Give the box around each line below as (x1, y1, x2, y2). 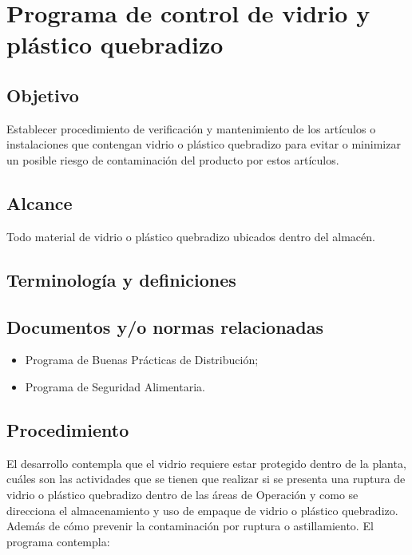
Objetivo (6, 82, 79, 107)
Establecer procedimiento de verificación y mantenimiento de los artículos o (6, 120, 376, 137)
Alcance (6, 190, 73, 215)
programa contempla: (6, 533, 110, 549)
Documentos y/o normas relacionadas (6, 314, 324, 339)
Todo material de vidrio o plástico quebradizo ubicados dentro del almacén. (6, 228, 375, 244)
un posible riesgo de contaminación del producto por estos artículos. (6, 151, 339, 168)
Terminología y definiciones (6, 267, 236, 291)
